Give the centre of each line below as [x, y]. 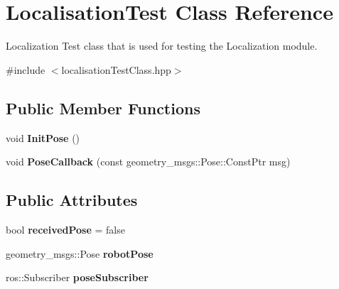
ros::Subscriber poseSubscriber [77, 277]
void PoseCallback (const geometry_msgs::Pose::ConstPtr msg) [148, 162]
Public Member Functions [103, 108]
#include [26, 69]
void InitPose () [43, 137]
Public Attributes [72, 200]
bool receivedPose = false [65, 229]
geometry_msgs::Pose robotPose [80, 253]
